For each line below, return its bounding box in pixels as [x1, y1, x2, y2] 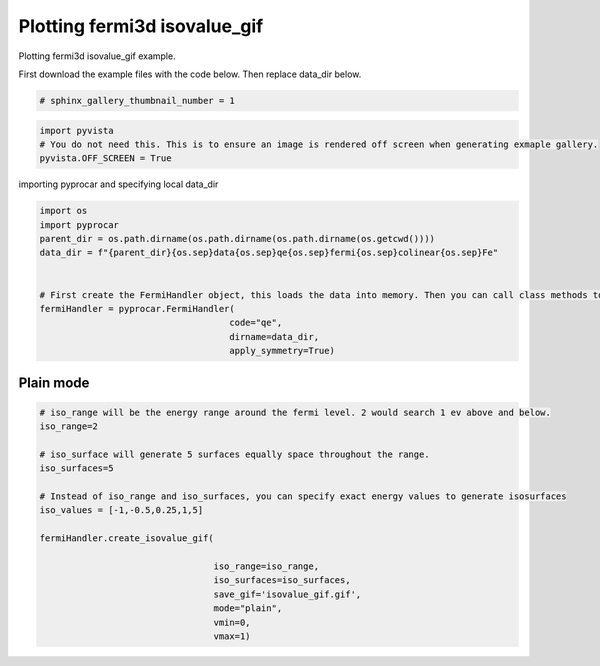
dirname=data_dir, [229, 331, 320, 342]
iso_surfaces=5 [39, 463, 114, 474]
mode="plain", [213, 603, 283, 614]
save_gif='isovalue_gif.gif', [213, 588, 362, 600]
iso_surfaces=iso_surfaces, [213, 575, 351, 586]
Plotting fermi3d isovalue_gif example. [18, 50, 176, 62]
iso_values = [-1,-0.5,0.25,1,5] [39, 505, 204, 516]
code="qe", [229, 317, 283, 329]
